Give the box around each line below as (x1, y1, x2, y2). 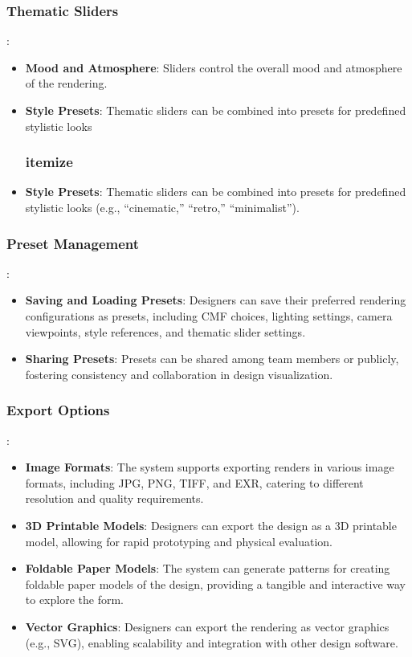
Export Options (6, 400, 110, 420)
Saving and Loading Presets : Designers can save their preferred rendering (25, 292, 406, 308)
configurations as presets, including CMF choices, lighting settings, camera (25, 308, 393, 324)
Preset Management (6, 233, 140, 253)
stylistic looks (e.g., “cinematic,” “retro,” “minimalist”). (25, 199, 300, 215)
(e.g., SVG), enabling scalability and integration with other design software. (25, 634, 398, 651)
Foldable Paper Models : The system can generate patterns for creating (25, 560, 390, 577)
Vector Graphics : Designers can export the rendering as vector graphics (25, 618, 390, 635)
